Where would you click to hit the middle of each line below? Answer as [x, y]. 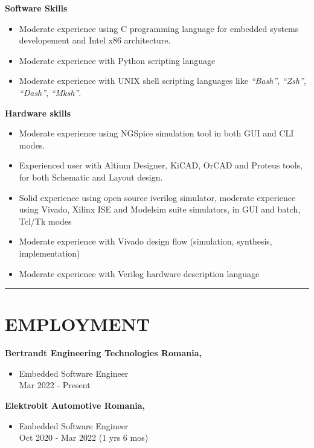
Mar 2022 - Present [55, 385]
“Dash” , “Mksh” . [50, 92]
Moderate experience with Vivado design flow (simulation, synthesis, [146, 241]
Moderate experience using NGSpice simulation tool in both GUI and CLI [156, 133]
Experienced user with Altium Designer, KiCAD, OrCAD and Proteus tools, [161, 165]
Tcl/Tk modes [45, 221]
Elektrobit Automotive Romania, [75, 405]
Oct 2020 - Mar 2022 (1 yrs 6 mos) [84, 437]
